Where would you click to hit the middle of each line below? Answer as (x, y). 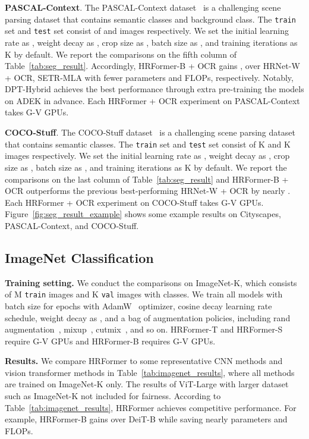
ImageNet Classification (79, 257)
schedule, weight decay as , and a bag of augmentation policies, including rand (148, 317)
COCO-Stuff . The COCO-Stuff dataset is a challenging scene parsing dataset (150, 132)
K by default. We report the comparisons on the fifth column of (121, 54)
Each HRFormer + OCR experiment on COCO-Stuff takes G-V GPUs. (134, 202)
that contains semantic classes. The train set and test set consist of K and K (148, 144)
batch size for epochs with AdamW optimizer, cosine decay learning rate (138, 305)
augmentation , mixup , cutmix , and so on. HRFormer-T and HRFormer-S (144, 329)
